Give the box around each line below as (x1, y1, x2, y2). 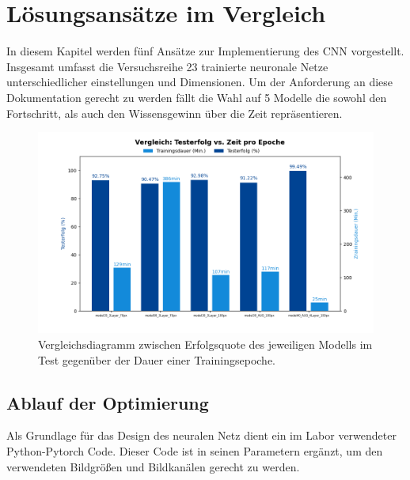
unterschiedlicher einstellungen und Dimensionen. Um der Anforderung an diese (6, 74, 393, 90)
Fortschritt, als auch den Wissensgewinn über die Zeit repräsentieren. (6, 104, 343, 121)
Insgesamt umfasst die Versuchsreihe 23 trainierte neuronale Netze (6, 58, 328, 74)
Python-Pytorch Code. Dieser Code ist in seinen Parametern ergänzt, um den (6, 443, 383, 459)
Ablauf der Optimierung (6, 390, 209, 414)
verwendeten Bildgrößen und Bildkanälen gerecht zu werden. (6, 458, 300, 474)
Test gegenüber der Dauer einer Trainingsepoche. (38, 351, 275, 368)
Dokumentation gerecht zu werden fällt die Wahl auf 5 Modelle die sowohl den (6, 89, 387, 105)
